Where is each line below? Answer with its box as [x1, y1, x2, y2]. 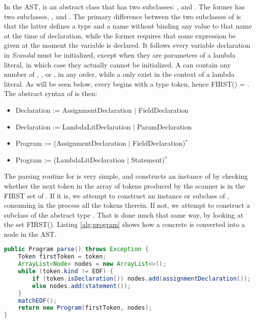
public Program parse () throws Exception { [4, 246, 149, 253]
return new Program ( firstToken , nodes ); [18, 304, 152, 312]
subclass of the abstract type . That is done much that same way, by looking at [4, 209, 244, 220]
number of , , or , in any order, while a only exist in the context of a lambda [4, 69, 235, 79]
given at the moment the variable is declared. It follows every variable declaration [4, 40, 251, 50]
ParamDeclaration [137, 121, 192, 131]
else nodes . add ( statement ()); [32, 282, 131, 290]
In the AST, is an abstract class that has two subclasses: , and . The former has [4, 1, 245, 11]
